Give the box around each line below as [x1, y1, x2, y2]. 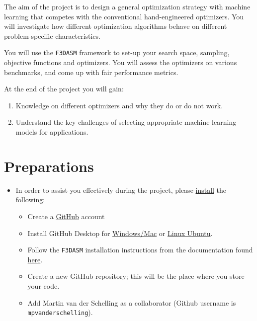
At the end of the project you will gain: [4, 83, 124, 94]
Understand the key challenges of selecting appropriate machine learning [15, 117, 237, 127]
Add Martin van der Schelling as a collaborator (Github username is [27, 297, 236, 308]
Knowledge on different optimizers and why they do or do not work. [15, 100, 223, 110]
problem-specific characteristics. [4, 30, 100, 41]
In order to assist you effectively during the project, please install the [15, 184, 227, 195]
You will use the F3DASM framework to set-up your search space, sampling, [4, 47, 230, 58]
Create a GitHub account [27, 211, 105, 221]
